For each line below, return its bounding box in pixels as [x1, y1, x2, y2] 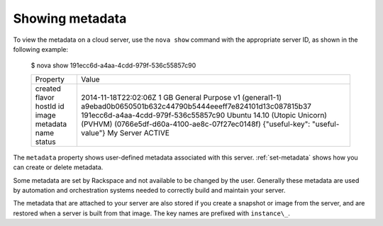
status [35, 137, 56, 147]
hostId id [35, 101, 65, 111]
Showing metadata [13, 11, 127, 26]
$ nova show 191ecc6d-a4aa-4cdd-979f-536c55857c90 [30, 61, 196, 70]
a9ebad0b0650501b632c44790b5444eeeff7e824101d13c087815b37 [81, 101, 312, 111]
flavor [35, 92, 55, 102]
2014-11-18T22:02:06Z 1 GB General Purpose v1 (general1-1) [81, 92, 282, 102]
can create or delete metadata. [13, 163, 104, 171]
